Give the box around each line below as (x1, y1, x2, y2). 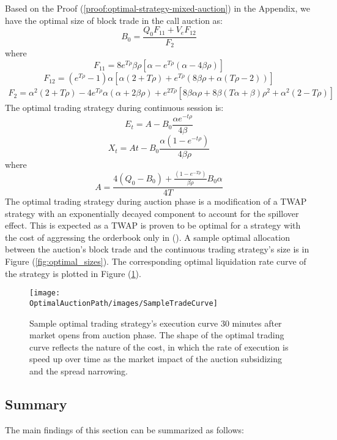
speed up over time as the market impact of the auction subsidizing (29, 352, 282, 365)
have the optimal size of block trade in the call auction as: (5, 13, 223, 26)
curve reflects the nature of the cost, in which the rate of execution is (29, 340, 289, 353)
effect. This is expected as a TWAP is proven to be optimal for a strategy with (5, 219, 301, 232)
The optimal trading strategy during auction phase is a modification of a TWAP (5, 195, 307, 208)
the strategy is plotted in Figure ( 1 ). (5, 267, 141, 279)
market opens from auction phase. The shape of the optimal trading (29, 328, 284, 341)
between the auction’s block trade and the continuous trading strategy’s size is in (5, 243, 309, 256)
